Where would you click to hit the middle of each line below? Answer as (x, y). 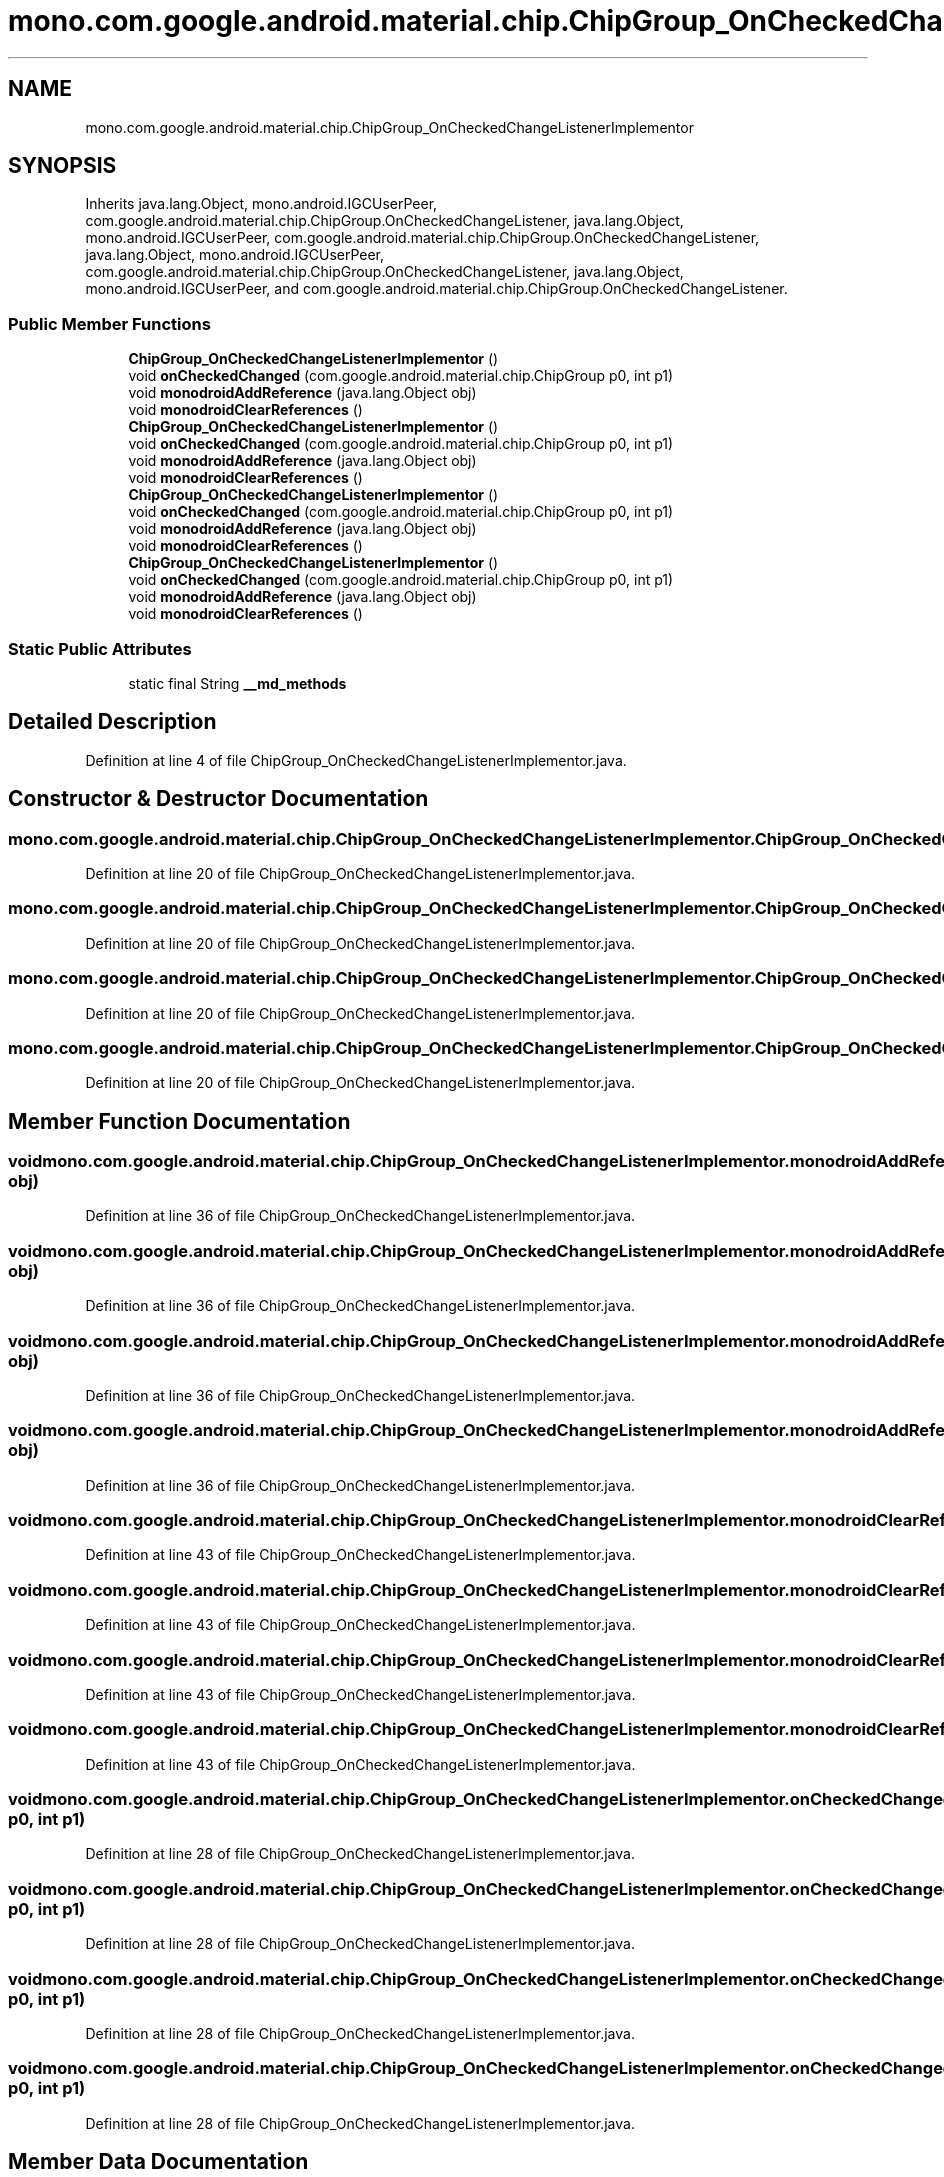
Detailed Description (112, 722)
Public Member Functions (109, 323)
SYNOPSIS (62, 166)
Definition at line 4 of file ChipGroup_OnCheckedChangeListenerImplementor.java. (356, 760)
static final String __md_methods (237, 683)
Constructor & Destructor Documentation (218, 799)
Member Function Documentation (179, 1121)
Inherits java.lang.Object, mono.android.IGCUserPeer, (261, 204)
